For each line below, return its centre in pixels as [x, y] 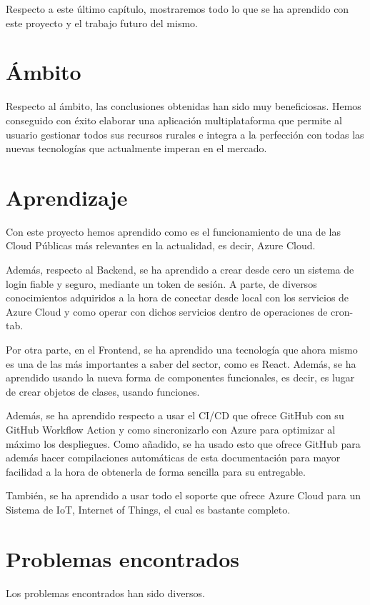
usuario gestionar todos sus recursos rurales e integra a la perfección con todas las [185, 134]
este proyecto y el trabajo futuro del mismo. [102, 22]
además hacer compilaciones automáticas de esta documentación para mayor [173, 457]
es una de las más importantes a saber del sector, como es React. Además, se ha [181, 363]
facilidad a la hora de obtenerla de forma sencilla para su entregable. [156, 471]
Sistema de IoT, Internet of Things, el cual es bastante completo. [148, 509]
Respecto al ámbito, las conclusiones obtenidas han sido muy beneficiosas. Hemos [184, 106]
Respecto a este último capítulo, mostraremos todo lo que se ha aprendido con [177, 9]
